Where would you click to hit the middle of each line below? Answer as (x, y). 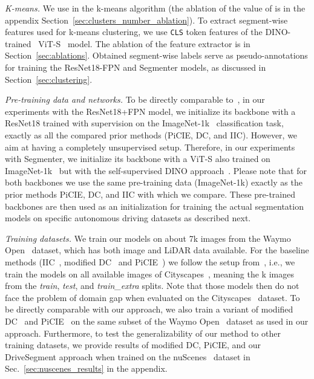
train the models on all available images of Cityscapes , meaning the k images (149, 274)
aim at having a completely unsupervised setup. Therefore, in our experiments (150, 147)
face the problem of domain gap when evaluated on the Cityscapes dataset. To (152, 297)
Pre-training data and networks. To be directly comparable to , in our (135, 99)
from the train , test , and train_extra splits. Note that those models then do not (152, 286)
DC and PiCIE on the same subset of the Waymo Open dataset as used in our (157, 321)
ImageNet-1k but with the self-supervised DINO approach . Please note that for (156, 170)
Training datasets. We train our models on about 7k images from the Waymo (148, 238)
